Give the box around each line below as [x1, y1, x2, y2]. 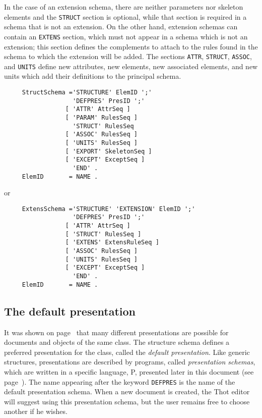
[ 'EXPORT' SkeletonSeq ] [65, 147, 152, 155]
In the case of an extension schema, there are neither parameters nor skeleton [4, 2, 243, 12]
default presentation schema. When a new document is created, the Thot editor [4, 386, 250, 397]
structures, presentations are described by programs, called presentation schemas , [4, 356, 255, 367]
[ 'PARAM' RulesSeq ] [65, 114, 138, 121]
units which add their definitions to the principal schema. [4, 71, 181, 81]
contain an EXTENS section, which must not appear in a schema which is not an [4, 31, 248, 41]
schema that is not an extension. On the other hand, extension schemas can [4, 21, 238, 32]
